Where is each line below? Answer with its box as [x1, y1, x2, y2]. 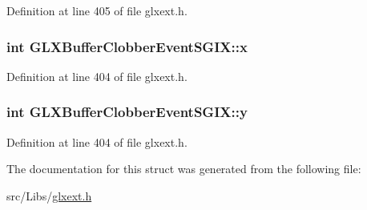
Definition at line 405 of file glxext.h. [6, 2, 188, 18]
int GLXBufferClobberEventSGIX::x [6, 36, 248, 56]
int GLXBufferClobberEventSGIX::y [6, 102, 248, 122]
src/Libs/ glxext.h [6, 187, 92, 204]
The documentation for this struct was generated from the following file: [6, 160, 361, 177]
